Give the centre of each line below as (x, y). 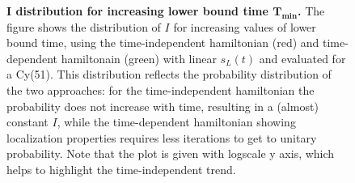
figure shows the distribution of (84, 26)
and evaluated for (302, 58)
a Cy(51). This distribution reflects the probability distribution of (169, 74)
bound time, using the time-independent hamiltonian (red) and (163, 43)
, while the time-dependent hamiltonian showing (176, 122)
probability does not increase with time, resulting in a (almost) (163, 106)
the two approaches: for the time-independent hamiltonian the (161, 89)
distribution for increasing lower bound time (142, 11)
